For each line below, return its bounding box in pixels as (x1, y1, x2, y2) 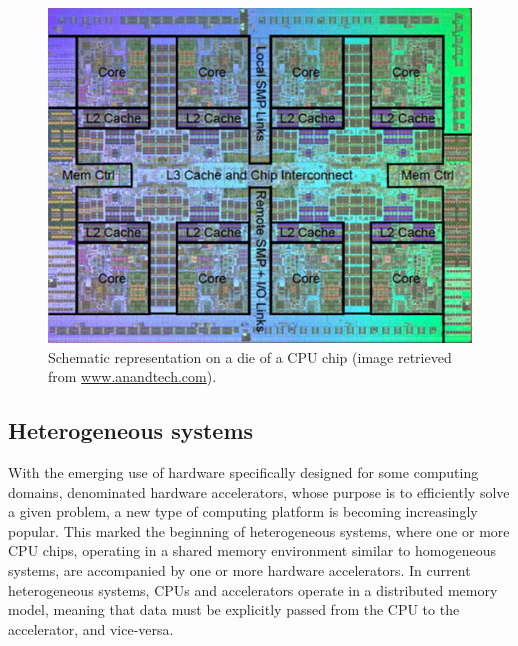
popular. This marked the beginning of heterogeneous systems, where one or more (8, 520, 510, 541)
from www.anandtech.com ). (48, 366, 217, 387)
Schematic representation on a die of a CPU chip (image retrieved (48, 346, 452, 367)
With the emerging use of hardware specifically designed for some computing (8, 461, 479, 482)
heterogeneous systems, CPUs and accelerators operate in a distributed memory (8, 579, 498, 600)
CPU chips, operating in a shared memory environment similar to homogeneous (8, 540, 496, 561)
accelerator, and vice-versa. (8, 618, 174, 639)
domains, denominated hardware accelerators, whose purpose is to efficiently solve (8, 481, 510, 502)
